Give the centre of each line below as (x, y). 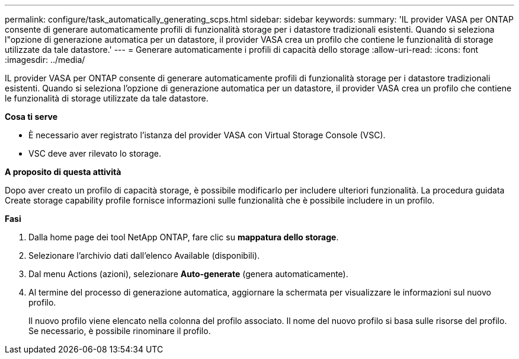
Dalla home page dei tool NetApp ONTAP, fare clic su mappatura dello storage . (184, 237)
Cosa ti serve (31, 117)
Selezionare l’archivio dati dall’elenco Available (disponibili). (144, 255)
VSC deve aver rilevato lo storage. (95, 153)
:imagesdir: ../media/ (45, 60)
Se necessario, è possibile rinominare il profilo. (120, 331)
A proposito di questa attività (63, 172)
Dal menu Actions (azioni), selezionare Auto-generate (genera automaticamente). (188, 274)
